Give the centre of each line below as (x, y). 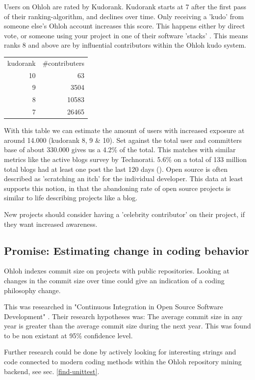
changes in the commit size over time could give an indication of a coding (114, 280)
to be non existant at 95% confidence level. (68, 335)
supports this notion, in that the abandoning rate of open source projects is (117, 188)
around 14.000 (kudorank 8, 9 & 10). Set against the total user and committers (123, 140)
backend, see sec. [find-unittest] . (52, 371)
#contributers (63, 63)
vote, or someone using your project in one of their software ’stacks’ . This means (126, 35)
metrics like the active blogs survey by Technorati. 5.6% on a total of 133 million (125, 159)
